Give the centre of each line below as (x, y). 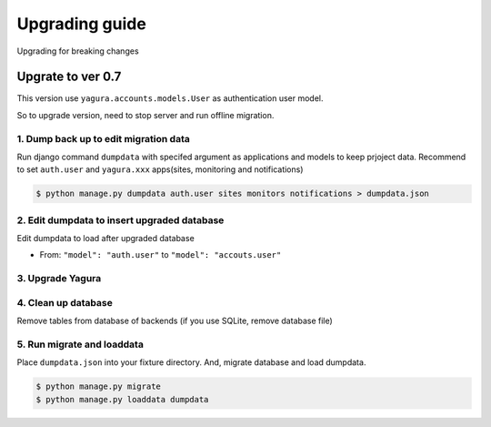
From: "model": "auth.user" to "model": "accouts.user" (160, 255)
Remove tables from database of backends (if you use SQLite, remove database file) (175, 321)
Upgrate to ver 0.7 (69, 77)
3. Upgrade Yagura (59, 279)
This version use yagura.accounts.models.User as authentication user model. (170, 98)
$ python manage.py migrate (98, 386)
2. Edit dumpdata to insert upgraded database (120, 220)
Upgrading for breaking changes (78, 51)
